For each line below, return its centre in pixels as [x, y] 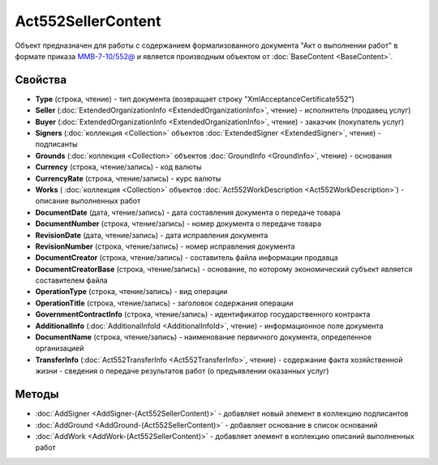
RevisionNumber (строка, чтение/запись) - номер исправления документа [165, 246]
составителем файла [72, 280]
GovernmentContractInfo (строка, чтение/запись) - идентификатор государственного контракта [203, 314]
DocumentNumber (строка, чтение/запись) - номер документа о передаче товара [178, 224]
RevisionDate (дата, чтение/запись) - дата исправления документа [152, 235]
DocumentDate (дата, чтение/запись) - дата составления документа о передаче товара [188, 212]
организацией [60, 348]
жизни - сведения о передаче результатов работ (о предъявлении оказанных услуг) [182, 371]
